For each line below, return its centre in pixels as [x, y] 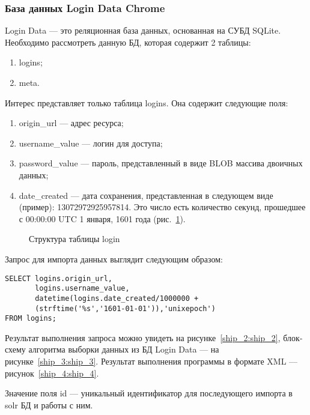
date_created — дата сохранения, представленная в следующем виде [146, 195]
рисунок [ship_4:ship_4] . [52, 373]
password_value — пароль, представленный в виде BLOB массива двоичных [161, 163]
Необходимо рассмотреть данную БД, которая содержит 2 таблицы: [128, 42]
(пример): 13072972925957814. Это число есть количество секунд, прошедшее [162, 207]
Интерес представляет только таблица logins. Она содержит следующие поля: [147, 102]
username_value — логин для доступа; [91, 143]
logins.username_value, [82, 289]
